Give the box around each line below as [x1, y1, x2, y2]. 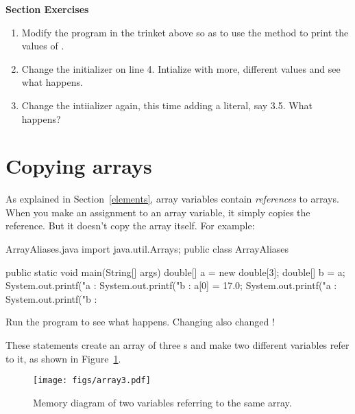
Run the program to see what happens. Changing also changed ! [5, 314, 275, 329]
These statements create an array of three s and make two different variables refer [5, 338, 350, 352]
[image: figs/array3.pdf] [33, 376, 151, 386]
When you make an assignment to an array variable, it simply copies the [5, 205, 310, 219]
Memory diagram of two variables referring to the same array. [33, 395, 292, 409]
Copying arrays [5, 152, 152, 180]
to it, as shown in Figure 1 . [5, 351, 121, 365]
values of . [21, 38, 64, 53]
